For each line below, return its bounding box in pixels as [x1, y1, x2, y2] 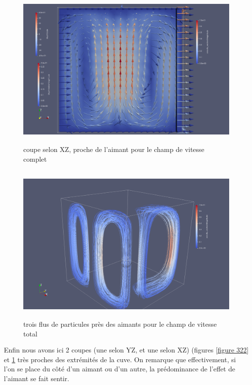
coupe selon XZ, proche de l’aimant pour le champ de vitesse [23, 144, 204, 154]
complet [23, 153, 47, 164]
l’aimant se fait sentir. [4, 373, 69, 384]
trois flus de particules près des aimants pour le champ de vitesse [23, 319, 217, 329]
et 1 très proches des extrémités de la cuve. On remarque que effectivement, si [4, 354, 236, 364]
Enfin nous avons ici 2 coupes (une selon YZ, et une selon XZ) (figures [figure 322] [4, 345, 249, 355]
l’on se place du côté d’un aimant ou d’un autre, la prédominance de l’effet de [4, 364, 235, 374]
